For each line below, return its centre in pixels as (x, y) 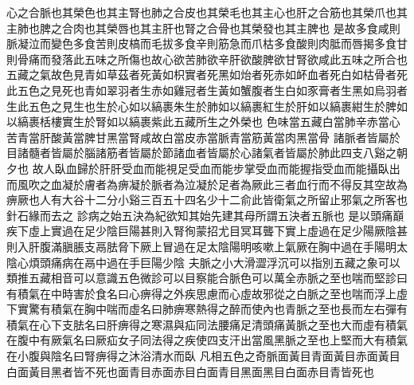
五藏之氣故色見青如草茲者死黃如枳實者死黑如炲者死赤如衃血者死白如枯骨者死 (207, 75)
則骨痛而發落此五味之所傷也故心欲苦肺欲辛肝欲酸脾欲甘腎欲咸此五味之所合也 (207, 59)
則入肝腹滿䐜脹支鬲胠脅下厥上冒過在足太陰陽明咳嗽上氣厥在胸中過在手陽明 (201, 246)
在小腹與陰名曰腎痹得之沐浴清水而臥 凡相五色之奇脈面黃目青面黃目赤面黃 (198, 356)
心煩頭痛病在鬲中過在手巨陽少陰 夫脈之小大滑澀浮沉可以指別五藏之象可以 (209, 262)
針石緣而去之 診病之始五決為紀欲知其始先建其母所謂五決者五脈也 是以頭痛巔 (205, 215)
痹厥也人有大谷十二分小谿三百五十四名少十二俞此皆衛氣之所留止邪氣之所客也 (207, 200)
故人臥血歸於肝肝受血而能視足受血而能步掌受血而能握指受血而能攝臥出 (216, 168)
